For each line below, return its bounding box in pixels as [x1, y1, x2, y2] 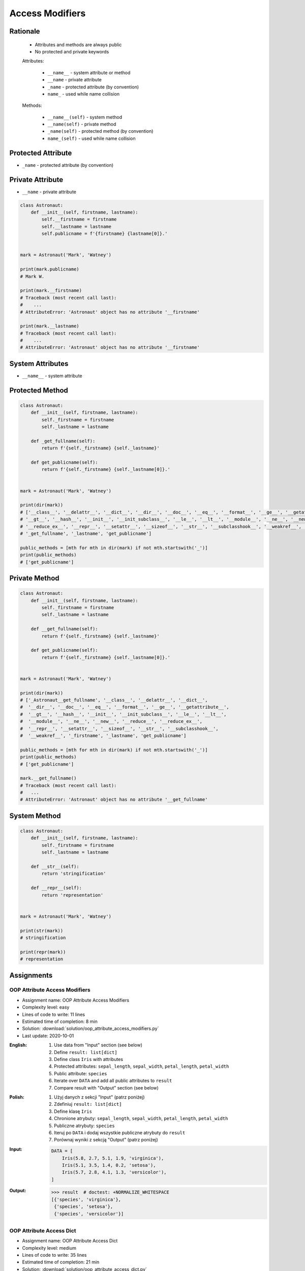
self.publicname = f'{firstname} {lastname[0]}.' [41, 231, 168, 236]
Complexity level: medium [22, 1245, 76, 1251]
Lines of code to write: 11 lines [22, 1011, 85, 1017]
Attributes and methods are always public [35, 41, 122, 48]
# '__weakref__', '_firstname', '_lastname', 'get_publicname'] [20, 733, 187, 738]
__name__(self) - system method [47, 114, 123, 120]
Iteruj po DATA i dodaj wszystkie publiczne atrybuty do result [54, 1129, 186, 1136]
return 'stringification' [41, 871, 106, 876]
